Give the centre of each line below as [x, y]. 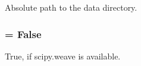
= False [23, 34]
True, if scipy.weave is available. [63, 56]
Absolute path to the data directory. [71, 7]
